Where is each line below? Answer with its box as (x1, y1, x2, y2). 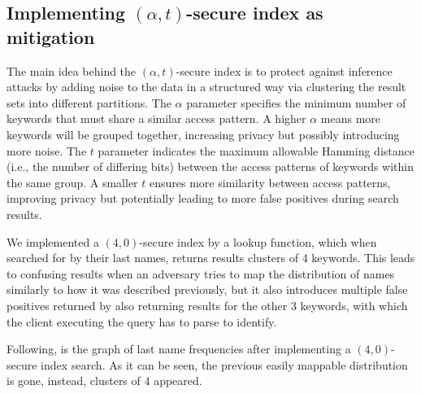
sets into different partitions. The (7, 94, 171, 111)
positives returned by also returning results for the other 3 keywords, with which (7, 296, 408, 313)
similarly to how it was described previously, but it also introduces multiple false (7, 281, 408, 298)
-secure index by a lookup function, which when (139, 233, 377, 250)
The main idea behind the (7, 62, 137, 79)
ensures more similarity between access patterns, (149, 173, 391, 190)
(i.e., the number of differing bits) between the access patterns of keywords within (7, 158, 414, 175)
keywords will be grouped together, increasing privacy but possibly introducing (7, 125, 400, 142)
